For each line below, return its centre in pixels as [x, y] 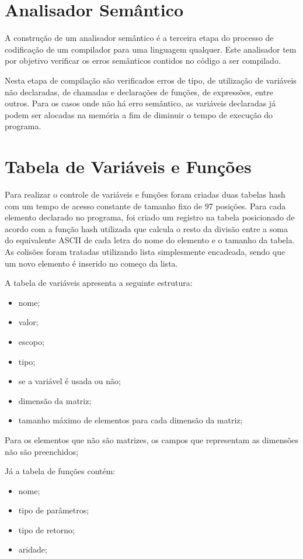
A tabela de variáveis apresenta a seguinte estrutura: [99, 283]
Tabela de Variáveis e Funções [128, 166]
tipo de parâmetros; [54, 510]
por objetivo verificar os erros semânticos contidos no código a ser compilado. [143, 61]
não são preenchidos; [41, 451]
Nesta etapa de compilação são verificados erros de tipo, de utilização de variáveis [151, 80]
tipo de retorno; [46, 529]
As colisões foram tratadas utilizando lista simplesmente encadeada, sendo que [145, 251]
